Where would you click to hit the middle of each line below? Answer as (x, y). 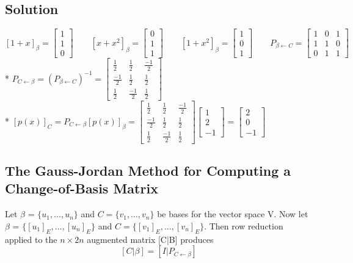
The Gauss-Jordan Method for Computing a (148, 170)
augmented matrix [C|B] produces (150, 239)
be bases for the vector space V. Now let (233, 214)
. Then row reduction (244, 225)
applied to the (31, 239)
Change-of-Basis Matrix (82, 188)
